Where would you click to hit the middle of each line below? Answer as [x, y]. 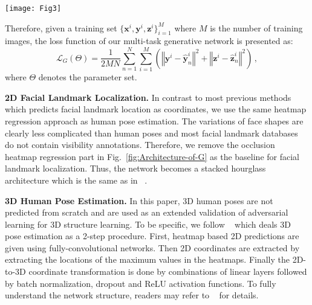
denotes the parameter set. [88, 77]
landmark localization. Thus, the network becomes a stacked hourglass [135, 168]
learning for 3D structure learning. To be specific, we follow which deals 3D [148, 224]
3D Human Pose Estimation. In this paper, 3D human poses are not [139, 200]
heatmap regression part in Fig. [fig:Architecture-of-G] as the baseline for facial [152, 156]
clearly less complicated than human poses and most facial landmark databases [151, 133]
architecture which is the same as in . [76, 180]
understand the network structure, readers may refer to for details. [132, 295]
